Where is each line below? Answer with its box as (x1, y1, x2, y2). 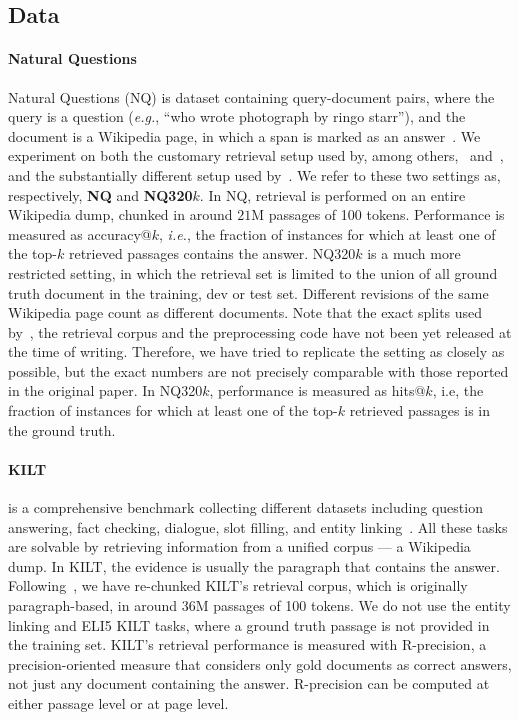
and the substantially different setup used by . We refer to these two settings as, (8, 164, 501, 185)
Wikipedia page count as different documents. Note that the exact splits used (8, 302, 483, 323)
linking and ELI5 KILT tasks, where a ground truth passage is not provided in (8, 614, 490, 635)
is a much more (367, 243, 461, 264)
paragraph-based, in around (8, 595, 178, 616)
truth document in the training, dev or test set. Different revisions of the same (8, 282, 489, 303)
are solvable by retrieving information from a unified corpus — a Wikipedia (8, 536, 471, 557)
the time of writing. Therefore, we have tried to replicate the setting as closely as (8, 341, 505, 362)
